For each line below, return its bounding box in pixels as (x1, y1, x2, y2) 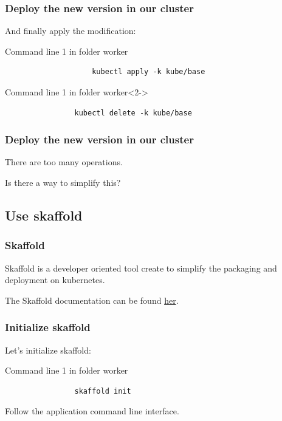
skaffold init (74, 386, 131, 395)
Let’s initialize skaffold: (5, 343, 91, 356)
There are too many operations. (5, 156, 123, 168)
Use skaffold (5, 205, 83, 224)
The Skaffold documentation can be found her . (5, 293, 179, 306)
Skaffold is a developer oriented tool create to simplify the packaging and (5, 261, 277, 274)
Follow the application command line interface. (5, 405, 179, 417)
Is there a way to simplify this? (5, 176, 121, 188)
